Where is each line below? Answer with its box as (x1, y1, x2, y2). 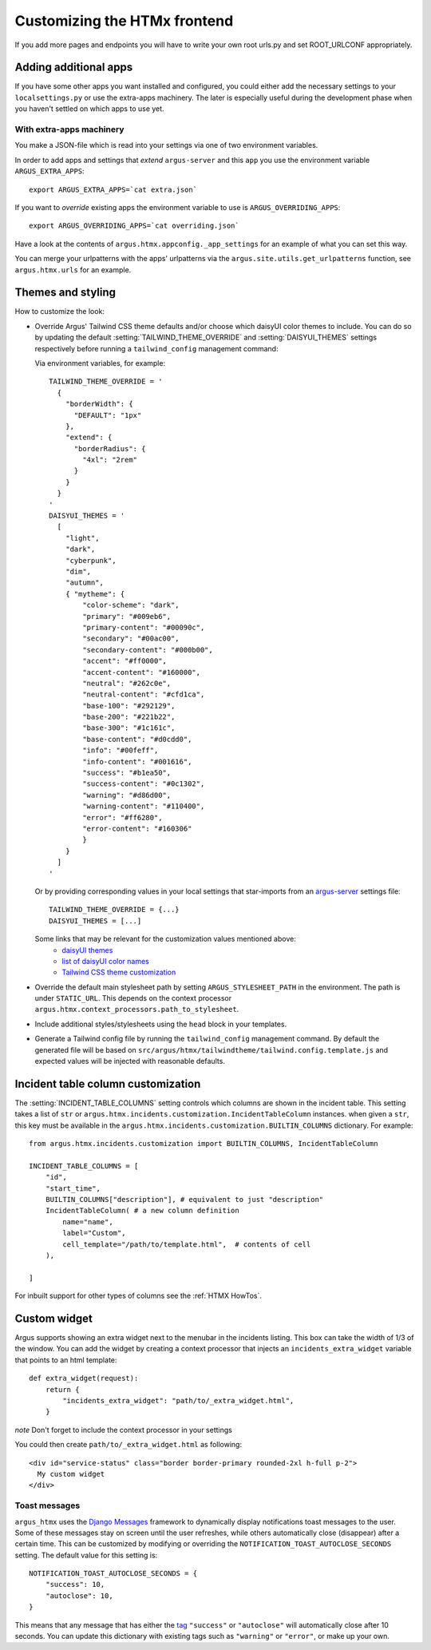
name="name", (62, 1217, 113, 1226)
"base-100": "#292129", (82, 701, 176, 710)
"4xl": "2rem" (82, 455, 138, 465)
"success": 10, (45, 1580, 105, 1589)
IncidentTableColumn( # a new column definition (45, 1206, 239, 1216)
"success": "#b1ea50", (82, 768, 172, 778)
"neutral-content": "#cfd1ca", (82, 690, 205, 699)
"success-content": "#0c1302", (82, 779, 205, 788)
